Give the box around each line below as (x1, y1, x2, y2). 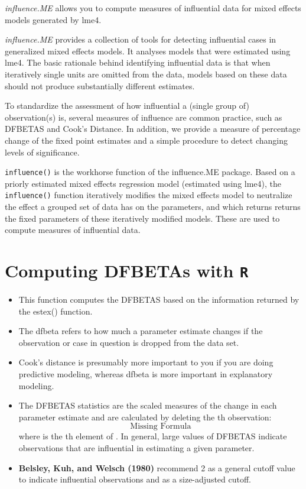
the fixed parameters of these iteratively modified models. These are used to (5, 212, 280, 224)
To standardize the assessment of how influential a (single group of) (5, 99, 249, 112)
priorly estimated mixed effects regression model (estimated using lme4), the (5, 177, 282, 189)
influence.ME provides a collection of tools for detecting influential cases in (5, 33, 276, 46)
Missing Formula (130, 422, 191, 431)
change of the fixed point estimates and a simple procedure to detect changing (5, 134, 288, 146)
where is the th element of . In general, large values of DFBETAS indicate (18, 430, 287, 442)
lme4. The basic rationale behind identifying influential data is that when (5, 56, 271, 69)
